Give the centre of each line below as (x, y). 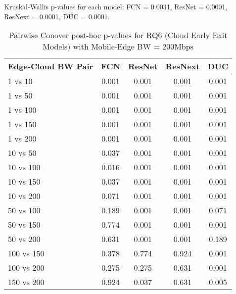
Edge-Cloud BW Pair (51, 66)
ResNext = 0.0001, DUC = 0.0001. (57, 16)
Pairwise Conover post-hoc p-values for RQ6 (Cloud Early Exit (118, 35)
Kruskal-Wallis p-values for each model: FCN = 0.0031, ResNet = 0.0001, (116, 6)
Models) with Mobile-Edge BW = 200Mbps (118, 47)
